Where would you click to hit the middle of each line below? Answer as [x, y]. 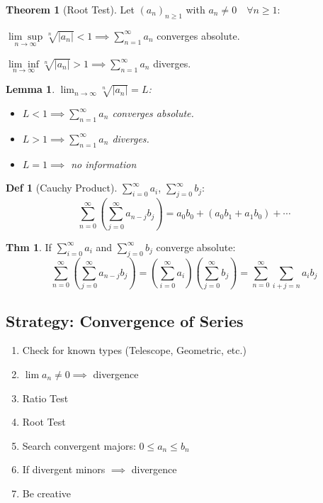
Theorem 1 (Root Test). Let [70, 9]
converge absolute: [196, 247]
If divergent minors [64, 469]
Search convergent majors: [79, 445]
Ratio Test [45, 398]
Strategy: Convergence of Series [125, 320]
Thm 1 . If [29, 247]
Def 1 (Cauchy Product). [62, 188]
